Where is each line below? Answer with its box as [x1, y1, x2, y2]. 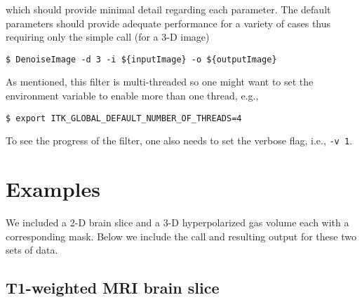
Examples [6, 174, 100, 203]
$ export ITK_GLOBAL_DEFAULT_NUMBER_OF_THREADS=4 [6, 113, 242, 123]
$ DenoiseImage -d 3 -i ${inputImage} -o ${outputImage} [6, 54, 277, 64]
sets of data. [6, 242, 58, 257]
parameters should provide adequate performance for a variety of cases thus [6, 15, 331, 30]
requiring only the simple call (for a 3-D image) [6, 29, 210, 44]
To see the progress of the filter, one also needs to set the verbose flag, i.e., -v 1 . [6, 133, 352, 148]
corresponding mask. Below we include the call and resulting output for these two [6, 228, 356, 243]
